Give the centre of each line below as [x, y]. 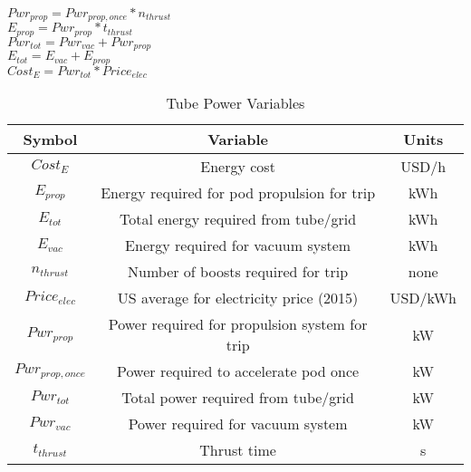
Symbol [50, 140]
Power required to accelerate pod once [238, 371]
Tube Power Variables [235, 103]
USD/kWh [423, 298]
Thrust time [238, 450]
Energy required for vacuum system [238, 246]
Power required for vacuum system [238, 424]
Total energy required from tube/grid [238, 219]
